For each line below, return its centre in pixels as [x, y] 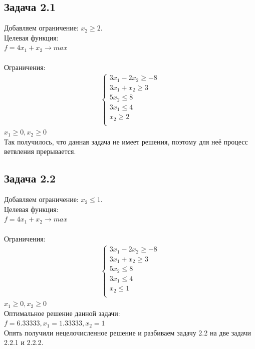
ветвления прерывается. [40, 151]
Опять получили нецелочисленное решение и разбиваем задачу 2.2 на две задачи [127, 332]
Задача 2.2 [30, 178]
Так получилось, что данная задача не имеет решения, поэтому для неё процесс [126, 141]
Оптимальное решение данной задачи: [62, 313]
